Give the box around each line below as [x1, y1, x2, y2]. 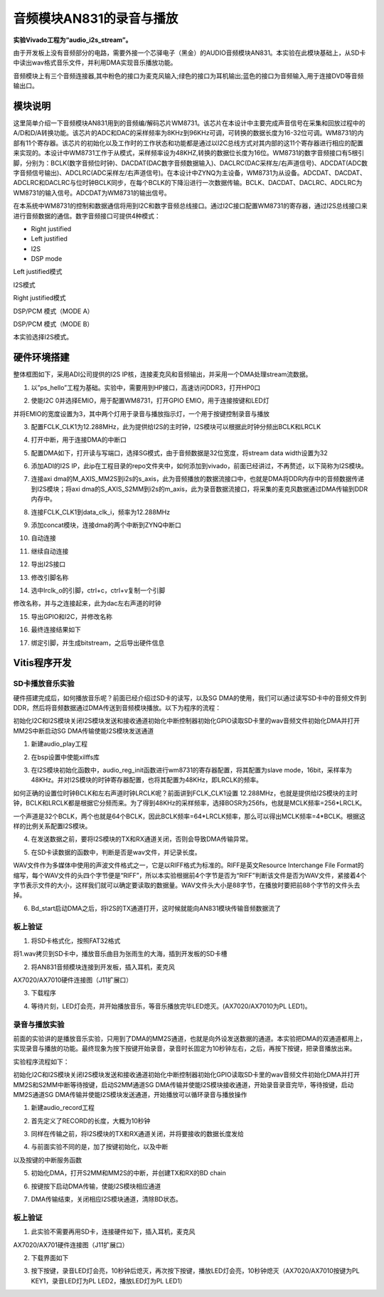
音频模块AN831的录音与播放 [13, 11, 178, 26]
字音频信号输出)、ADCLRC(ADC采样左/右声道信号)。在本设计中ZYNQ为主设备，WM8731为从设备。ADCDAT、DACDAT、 [13, 168, 366, 177]
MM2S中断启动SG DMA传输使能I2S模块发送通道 [13, 726, 154, 735]
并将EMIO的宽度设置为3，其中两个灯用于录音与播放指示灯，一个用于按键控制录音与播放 [13, 409, 270, 418]
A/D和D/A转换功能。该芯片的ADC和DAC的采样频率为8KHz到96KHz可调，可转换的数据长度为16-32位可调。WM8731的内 [13, 129, 364, 137]
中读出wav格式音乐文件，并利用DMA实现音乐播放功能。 [13, 58, 177, 67]
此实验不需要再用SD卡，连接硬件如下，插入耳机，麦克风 [31, 1227, 196, 1236]
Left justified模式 [13, 268, 63, 276]
